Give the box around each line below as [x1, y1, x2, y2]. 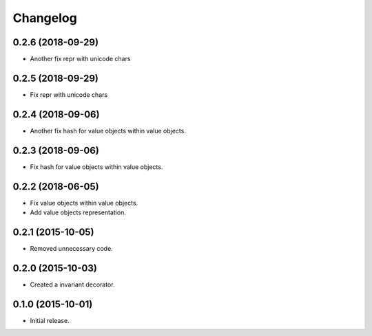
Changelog [12, 10, 77, 25]
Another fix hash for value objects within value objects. [30, 126, 186, 135]
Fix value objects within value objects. [30, 199, 138, 207]
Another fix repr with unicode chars [30, 55, 131, 63]
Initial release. [30, 316, 70, 324]
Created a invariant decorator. [30, 280, 115, 289]
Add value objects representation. [30, 208, 127, 216]
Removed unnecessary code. [30, 244, 113, 252]
